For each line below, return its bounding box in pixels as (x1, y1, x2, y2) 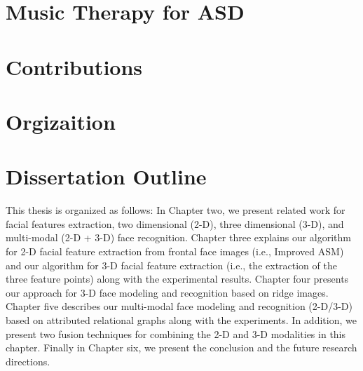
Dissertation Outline (6, 162, 207, 191)
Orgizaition (6, 107, 116, 135)
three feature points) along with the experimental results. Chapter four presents (6, 271, 349, 286)
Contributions (6, 52, 143, 81)
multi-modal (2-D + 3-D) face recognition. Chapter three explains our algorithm (6, 230, 352, 245)
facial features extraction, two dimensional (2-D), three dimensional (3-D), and (6, 216, 344, 231)
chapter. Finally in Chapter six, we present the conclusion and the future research (6, 340, 357, 355)
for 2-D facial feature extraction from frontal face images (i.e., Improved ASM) (6, 244, 344, 259)
